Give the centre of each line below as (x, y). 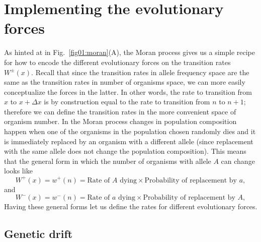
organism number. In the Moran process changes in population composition (120, 121)
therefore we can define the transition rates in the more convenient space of (120, 111)
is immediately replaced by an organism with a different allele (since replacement (129, 141)
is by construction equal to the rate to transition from (127, 102)
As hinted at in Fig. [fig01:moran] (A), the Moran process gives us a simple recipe (129, 52)
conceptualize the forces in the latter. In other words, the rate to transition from (128, 92)
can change (238, 161)
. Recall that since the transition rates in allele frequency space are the (140, 72)
